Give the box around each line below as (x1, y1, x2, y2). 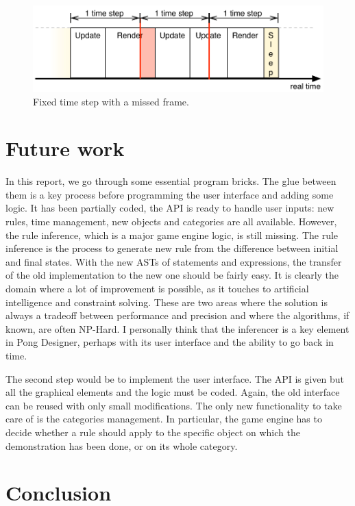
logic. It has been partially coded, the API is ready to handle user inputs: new (5, 201, 334, 215)
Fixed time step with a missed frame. (33, 94, 189, 108)
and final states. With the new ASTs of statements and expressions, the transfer (5, 254, 342, 268)
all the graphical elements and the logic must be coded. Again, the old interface (5, 385, 340, 399)
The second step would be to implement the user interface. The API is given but (5, 371, 345, 385)
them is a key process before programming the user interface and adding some (5, 187, 334, 201)
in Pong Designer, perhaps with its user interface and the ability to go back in (5, 335, 334, 349)
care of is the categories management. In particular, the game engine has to (5, 412, 322, 426)
